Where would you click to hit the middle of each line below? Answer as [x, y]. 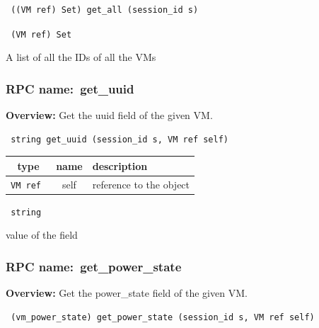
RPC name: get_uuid [70, 88]
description [120, 165]
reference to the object [141, 184]
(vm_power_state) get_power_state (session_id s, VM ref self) [163, 317]
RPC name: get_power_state [94, 266]
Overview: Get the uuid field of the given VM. [109, 115]
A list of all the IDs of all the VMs [81, 57]
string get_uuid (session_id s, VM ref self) [120, 139]
